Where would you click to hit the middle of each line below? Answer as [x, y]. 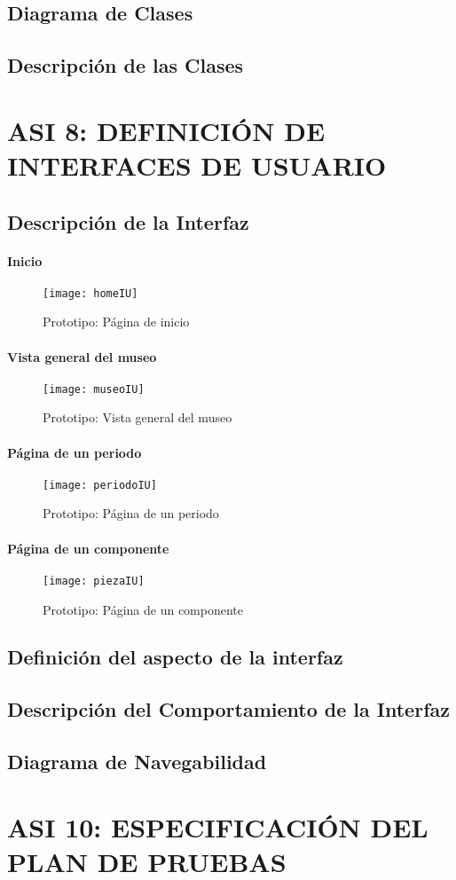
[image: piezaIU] [94, 581]
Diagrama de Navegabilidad [137, 762]
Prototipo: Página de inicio [116, 322]
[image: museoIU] [94, 389]
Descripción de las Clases [126, 65]
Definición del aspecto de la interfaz [175, 657]
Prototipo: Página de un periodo [131, 513]
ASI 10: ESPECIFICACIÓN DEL [218, 826]
